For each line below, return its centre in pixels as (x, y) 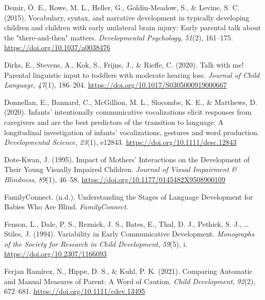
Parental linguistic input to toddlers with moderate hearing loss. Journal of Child (132, 74)
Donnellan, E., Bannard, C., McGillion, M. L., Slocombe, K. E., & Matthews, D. (131, 102)
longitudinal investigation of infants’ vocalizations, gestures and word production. (132, 132)
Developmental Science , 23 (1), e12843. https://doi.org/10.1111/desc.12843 (120, 142)
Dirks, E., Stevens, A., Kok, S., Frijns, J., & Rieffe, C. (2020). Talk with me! (124, 64)
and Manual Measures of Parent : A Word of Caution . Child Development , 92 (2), (130, 281)
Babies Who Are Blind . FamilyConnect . (66, 207)
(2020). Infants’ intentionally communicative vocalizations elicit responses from (128, 112)
